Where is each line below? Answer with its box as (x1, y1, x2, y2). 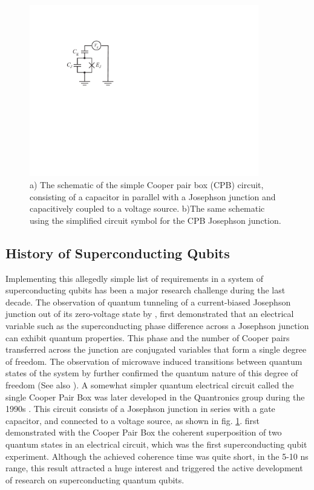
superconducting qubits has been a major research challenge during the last (5, 284, 286, 296)
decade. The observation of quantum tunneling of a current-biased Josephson (5, 295, 291, 308)
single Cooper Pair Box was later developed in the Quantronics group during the (5, 390, 305, 403)
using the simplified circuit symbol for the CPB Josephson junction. (30, 214, 281, 226)
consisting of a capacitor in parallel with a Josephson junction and (30, 190, 276, 203)
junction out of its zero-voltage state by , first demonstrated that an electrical (5, 307, 294, 320)
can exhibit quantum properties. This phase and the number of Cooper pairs (5, 331, 290, 344)
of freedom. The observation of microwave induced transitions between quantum (5, 354, 303, 367)
